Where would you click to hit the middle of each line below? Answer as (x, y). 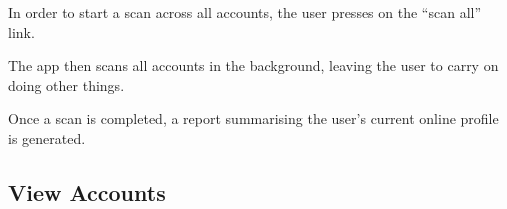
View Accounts (87, 191)
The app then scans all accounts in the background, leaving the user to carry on (253, 65)
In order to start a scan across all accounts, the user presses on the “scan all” (245, 12)
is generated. (47, 137)
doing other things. (66, 84)
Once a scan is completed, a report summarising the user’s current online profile (253, 118)
